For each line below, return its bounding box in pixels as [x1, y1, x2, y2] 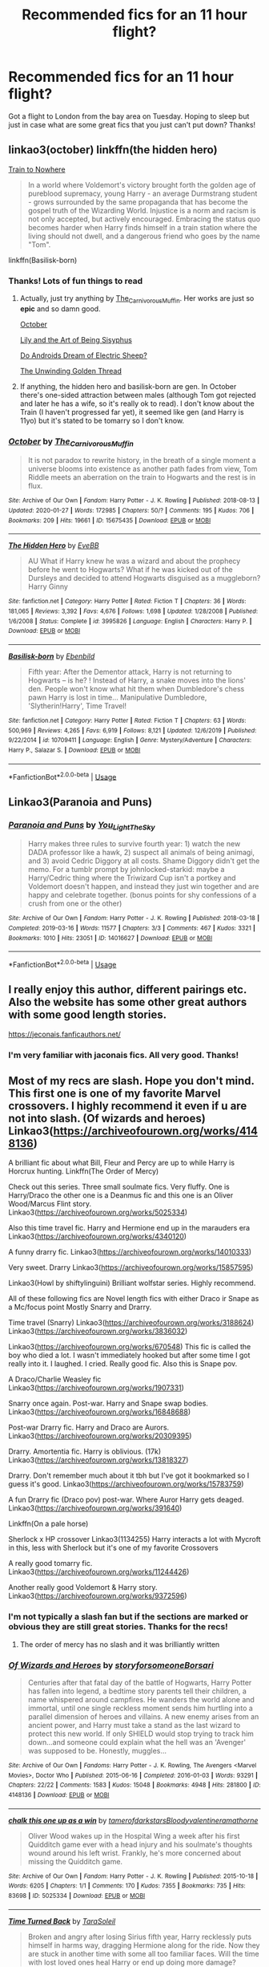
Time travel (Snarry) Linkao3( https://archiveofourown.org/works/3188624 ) [8, 1318, 255, 1328]
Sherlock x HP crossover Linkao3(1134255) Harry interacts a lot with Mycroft [8, 1535, 262, 1544]
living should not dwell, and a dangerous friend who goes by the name [27, 231, 260, 241]
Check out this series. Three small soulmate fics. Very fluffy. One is [8, 1182, 230, 1192]
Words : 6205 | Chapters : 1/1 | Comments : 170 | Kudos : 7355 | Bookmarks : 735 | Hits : [8, 1882, 246, 1890]
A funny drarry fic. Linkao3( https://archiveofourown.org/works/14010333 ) [8, 1247, 252, 1257]
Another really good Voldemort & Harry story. [8, 1583, 158, 1592]
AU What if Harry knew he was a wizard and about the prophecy [27, 556, 241, 566]
